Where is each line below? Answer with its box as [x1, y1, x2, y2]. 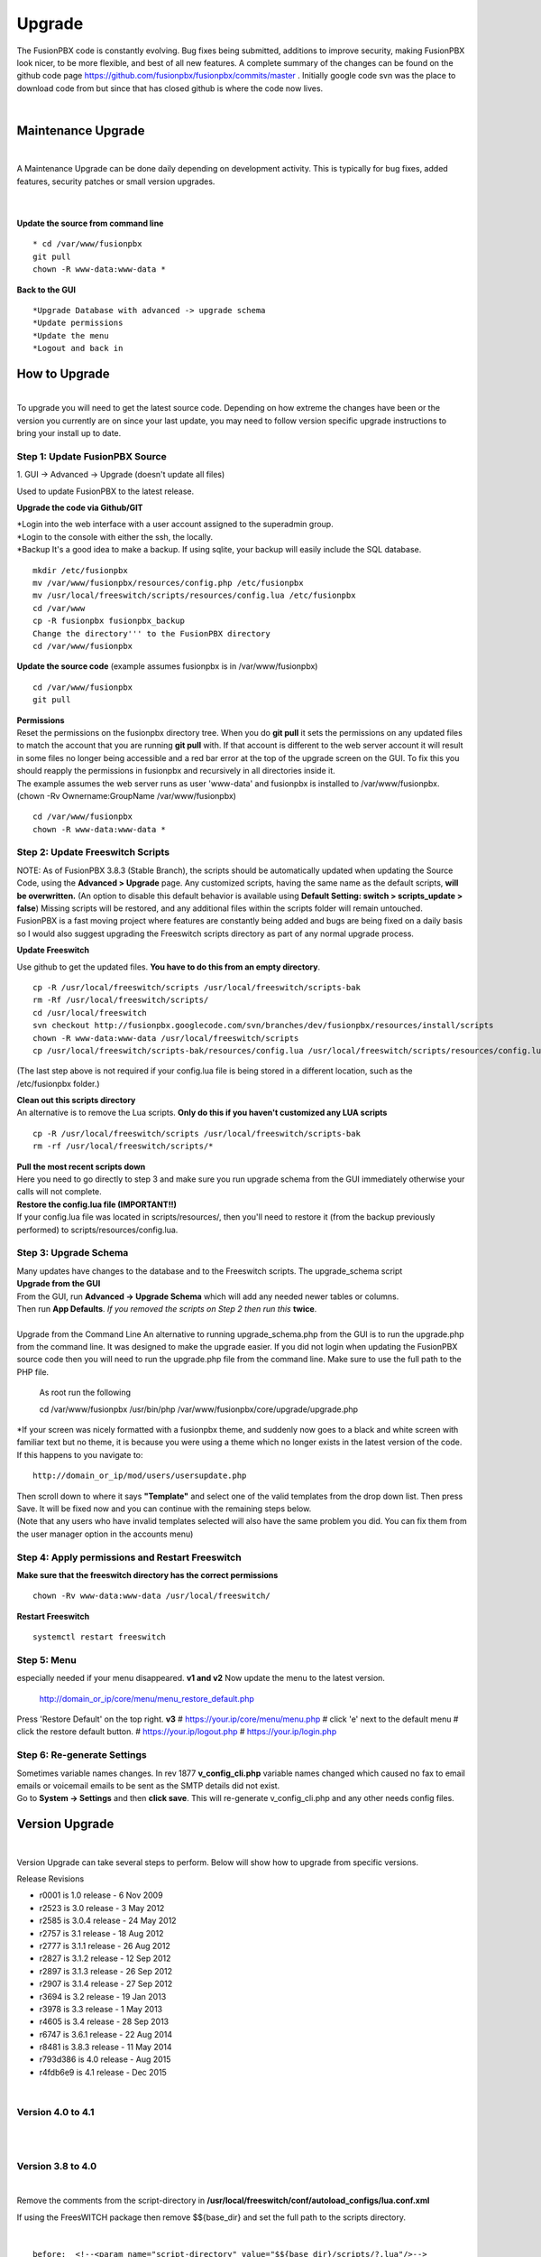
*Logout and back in [32, 343, 124, 354]
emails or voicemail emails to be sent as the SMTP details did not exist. [16, 1779, 280, 1791]
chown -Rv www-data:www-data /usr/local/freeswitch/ [32, 1591, 270, 1602]
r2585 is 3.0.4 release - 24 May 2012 [39, 1915, 177, 1927]
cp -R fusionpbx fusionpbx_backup [32, 616, 185, 627]
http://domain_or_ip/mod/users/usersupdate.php [32, 1471, 247, 1481]
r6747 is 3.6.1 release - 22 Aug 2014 [39, 2029, 173, 2039]
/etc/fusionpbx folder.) [16, 1078, 100, 1089]
